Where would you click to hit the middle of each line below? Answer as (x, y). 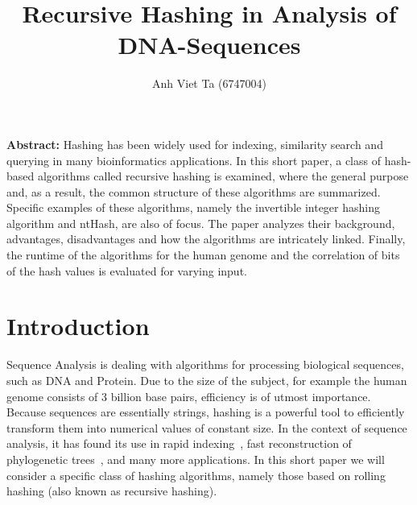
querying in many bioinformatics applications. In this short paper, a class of (194, 160)
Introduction (78, 326)
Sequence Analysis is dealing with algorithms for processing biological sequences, (205, 364)
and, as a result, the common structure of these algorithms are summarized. (194, 191)
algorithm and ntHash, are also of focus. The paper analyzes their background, (201, 223)
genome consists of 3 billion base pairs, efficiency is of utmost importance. (189, 396)
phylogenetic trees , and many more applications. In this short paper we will (196, 459)
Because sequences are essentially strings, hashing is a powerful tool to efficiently (206, 412)
